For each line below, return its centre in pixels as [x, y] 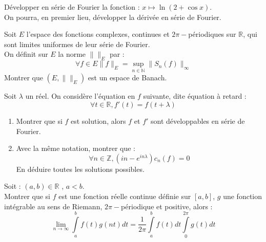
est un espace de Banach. [127, 78]
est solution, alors [98, 120]
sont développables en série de [198, 120]
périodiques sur [212, 34]
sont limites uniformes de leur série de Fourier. [77, 44]
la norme [72, 54]
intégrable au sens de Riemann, [53, 206]
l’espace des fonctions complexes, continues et [98, 34]
